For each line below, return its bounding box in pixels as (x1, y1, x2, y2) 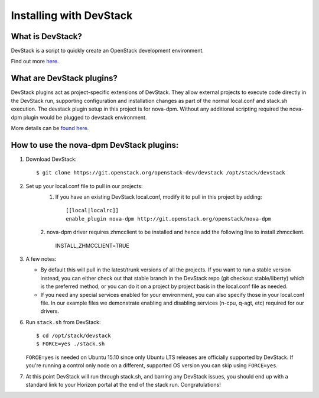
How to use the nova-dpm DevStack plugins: (11, 140, 179, 150)
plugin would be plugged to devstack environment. (23, 114, 147, 121)
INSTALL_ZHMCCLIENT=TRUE (55, 242, 129, 249)
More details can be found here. (11, 124, 89, 131)
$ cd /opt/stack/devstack (36, 332, 112, 339)
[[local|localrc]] (66, 207, 119, 214)
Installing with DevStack (11, 9, 133, 22)
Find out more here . (11, 58, 59, 65)
